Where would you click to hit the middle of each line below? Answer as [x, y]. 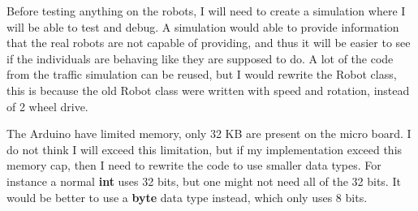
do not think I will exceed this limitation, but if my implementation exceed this [205, 149]
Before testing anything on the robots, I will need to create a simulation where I [206, 11]
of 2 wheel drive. [47, 106]
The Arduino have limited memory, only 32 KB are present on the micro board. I [209, 133]
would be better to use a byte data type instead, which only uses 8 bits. [187, 197]
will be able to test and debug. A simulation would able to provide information [203, 26]
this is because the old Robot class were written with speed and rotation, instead [208, 90]
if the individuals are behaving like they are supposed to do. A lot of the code [200, 58]
